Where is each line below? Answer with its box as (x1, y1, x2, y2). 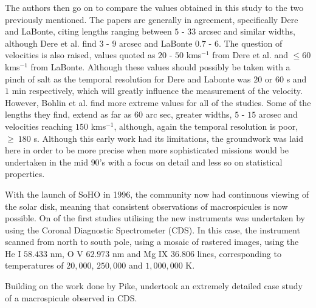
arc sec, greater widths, (145, 108, 232, 121)
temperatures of (5, 259, 64, 272)
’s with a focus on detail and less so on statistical (99, 155, 283, 168)
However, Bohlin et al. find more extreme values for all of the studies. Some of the (5, 96, 311, 109)
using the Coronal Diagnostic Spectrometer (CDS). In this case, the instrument (5, 223, 300, 236)
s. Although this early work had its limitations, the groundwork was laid (33, 132, 303, 144)
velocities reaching (5, 119, 73, 132)
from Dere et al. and (212, 49, 288, 61)
